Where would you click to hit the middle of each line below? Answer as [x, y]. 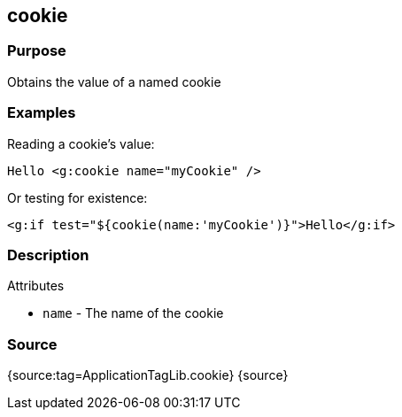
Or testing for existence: [77, 197]
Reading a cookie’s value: [81, 143]
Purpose [37, 51]
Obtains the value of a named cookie [114, 81]
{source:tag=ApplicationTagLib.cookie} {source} [148, 375]
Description [48, 255]
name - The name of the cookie [133, 313]
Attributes [36, 286]
